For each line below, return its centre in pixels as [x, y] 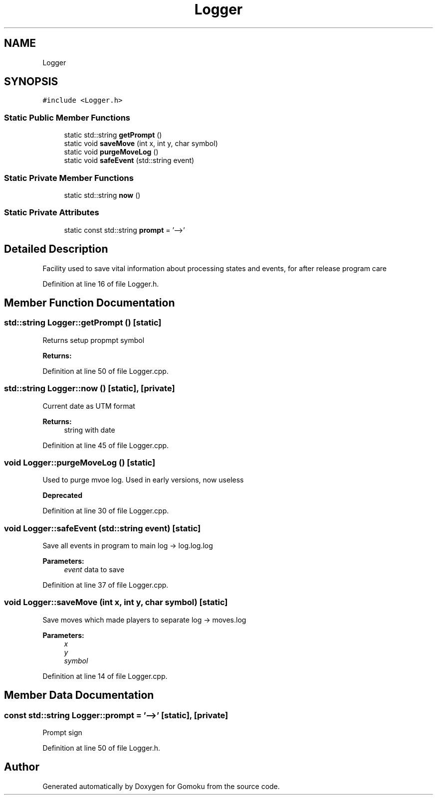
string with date [90, 430]
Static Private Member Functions [69, 178]
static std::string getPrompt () [113, 135]
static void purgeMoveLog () [111, 152]
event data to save [94, 569]
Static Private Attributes [52, 213]
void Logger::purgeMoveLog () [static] [80, 462]
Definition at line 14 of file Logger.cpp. [105, 676]
